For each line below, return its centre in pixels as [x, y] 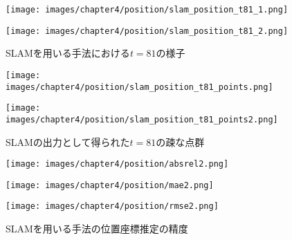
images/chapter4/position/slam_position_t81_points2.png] [142, 119]
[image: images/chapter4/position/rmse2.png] [112, 206]
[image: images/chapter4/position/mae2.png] [110, 185]
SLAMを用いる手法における [68, 53]
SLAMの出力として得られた [68, 141]
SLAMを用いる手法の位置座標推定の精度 [97, 229]
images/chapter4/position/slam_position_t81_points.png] [139, 87]
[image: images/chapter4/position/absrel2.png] [117, 164]
